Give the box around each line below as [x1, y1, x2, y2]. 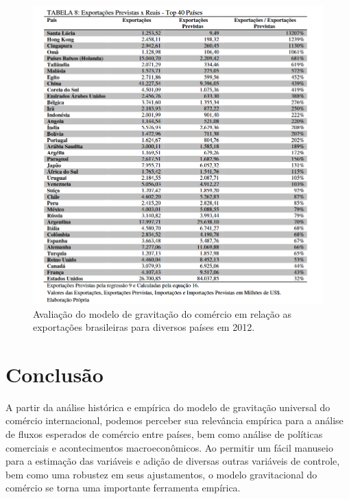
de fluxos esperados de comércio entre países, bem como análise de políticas [5, 427, 323, 441]
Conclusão [5, 360, 104, 388]
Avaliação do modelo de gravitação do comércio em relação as [33, 306, 291, 321]
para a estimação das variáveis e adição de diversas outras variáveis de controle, [5, 454, 340, 468]
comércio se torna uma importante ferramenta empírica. [5, 480, 241, 495]
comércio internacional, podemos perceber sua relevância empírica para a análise [5, 413, 344, 428]
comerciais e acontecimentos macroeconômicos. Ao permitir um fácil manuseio [5, 440, 333, 454]
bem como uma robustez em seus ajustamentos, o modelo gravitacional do [5, 467, 317, 481]
